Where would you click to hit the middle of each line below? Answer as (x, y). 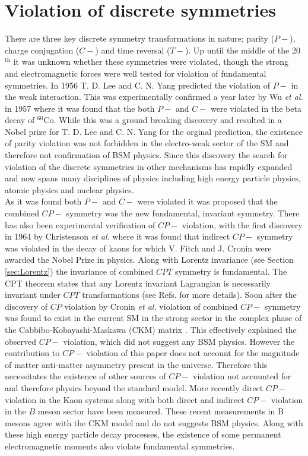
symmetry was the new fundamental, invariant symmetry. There (183, 213)
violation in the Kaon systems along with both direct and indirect (125, 399)
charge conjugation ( (42, 50)
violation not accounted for (242, 376)
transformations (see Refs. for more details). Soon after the (189, 295)
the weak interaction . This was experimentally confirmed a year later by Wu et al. (154, 97)
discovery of (26, 306)
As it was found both (43, 201)
